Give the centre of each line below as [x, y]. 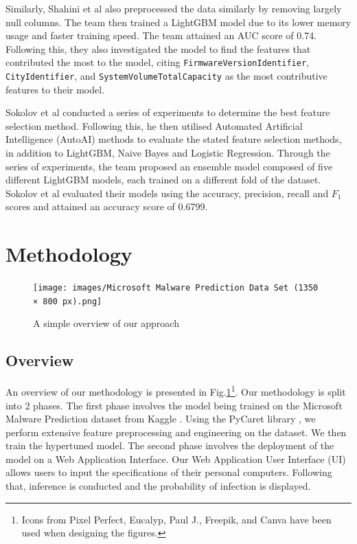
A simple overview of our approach [106, 323]
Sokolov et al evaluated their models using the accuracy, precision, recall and [167, 193]
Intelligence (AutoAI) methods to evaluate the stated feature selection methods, [174, 139]
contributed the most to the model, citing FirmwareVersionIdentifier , [158, 62]
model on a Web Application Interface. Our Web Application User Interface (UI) [176, 458]
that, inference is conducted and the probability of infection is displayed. [158, 486]
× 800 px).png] [68, 301]
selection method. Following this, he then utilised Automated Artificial [154, 125]
